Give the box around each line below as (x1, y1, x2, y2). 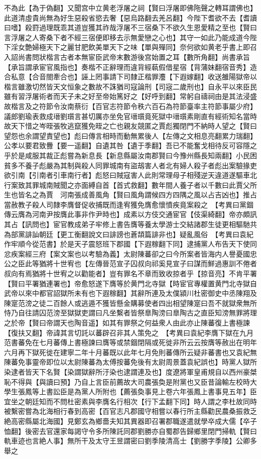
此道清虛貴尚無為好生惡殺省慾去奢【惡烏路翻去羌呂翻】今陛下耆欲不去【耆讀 (4, 12, 257, 23)
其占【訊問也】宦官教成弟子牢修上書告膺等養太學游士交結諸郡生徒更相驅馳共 (4, 219, 257, 229)
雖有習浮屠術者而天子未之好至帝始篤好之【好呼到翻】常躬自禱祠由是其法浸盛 (4, 91, 257, 101)
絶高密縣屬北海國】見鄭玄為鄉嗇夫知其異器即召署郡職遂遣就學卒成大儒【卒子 (4, 415, 257, 426)
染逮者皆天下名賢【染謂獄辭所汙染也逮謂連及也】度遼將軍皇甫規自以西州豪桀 (4, 366, 257, 377)
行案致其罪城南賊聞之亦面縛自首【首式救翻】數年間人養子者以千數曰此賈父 (4, 179, 250, 190)
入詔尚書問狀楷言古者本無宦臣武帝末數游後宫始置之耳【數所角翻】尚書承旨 (4, 51, 250, 62)
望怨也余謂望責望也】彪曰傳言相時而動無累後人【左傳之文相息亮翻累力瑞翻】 (4, 130, 257, 141)
